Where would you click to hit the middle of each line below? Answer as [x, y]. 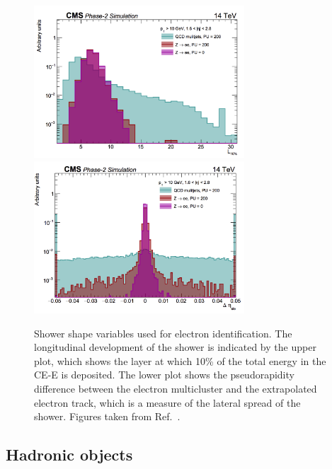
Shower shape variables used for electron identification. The [163, 333]
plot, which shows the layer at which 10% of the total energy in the [180, 360]
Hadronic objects [69, 454]
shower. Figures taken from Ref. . [107, 416]
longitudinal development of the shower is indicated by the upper [175, 347]
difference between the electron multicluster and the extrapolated [176, 388]
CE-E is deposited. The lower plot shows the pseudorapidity [164, 375]
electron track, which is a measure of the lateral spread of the [167, 402]
